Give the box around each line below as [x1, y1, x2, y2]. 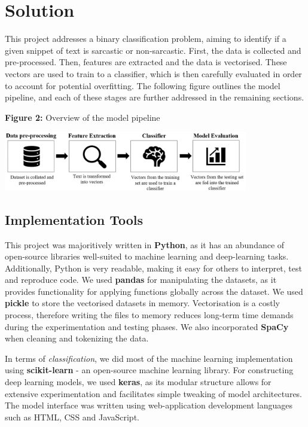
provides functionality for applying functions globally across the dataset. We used [5, 285, 303, 297]
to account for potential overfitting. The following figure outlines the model [5, 79, 280, 91]
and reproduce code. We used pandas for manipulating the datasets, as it [5, 273, 277, 286]
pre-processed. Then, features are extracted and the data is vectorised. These [5, 56, 287, 68]
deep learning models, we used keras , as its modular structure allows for [5, 376, 272, 388]
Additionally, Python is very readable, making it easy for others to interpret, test [5, 261, 302, 274]
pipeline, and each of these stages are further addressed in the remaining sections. [5, 91, 304, 103]
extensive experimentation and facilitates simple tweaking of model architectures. [5, 387, 303, 399]
